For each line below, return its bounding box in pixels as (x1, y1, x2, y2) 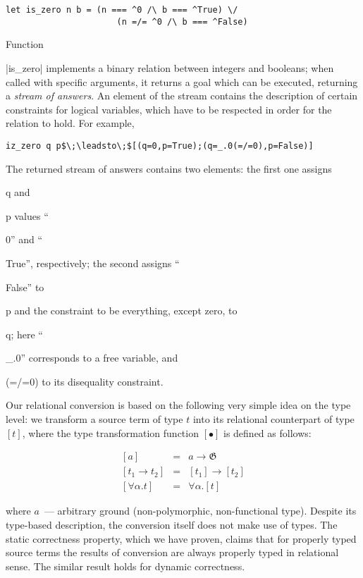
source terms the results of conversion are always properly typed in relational (6, 545, 339, 560)
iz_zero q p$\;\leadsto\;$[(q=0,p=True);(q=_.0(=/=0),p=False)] (6, 140, 314, 151)
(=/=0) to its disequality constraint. (6, 374, 164, 388)
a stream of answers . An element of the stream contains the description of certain (6, 88, 358, 103)
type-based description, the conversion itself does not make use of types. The (6, 517, 338, 531)
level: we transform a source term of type (6, 412, 183, 426)
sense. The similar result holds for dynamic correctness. (6, 558, 245, 573)
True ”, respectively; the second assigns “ (6, 255, 180, 270)
